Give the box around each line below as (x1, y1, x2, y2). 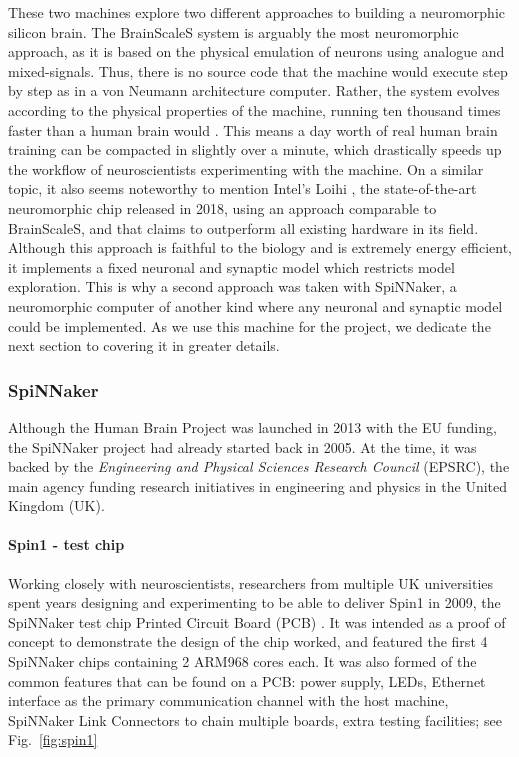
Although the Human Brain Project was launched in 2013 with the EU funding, (8, 416, 497, 437)
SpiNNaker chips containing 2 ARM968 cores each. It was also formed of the (8, 651, 477, 672)
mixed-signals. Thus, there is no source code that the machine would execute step (8, 60, 508, 81)
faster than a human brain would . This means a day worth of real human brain (8, 119, 498, 140)
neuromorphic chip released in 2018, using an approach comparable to (8, 197, 437, 218)
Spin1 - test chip (8, 534, 125, 555)
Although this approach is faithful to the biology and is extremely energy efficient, (8, 237, 512, 258)
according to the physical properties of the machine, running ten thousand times (8, 99, 501, 120)
